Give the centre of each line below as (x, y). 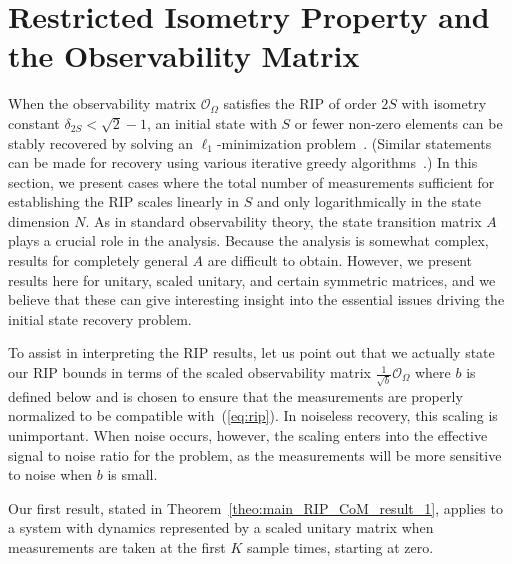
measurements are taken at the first (117, 546)
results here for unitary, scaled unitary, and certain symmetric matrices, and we (252, 279)
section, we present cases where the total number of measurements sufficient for (251, 181)
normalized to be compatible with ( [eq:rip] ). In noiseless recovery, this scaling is (253, 415)
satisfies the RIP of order (300, 103)
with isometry (444, 103)
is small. (132, 474)
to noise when (50, 474)
